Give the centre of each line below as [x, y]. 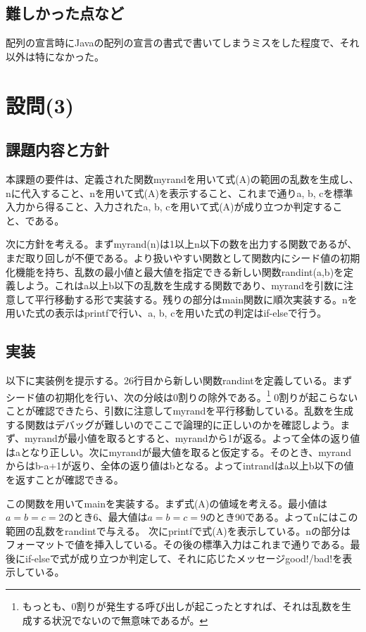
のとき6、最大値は [106, 517]
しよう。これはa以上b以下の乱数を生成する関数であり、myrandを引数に [179, 285]
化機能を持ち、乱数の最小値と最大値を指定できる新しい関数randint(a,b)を [175, 271]
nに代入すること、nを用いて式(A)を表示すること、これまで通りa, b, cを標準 [179, 192]
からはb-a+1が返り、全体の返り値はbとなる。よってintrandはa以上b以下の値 [180, 466]
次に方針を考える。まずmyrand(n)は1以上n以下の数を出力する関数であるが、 [182, 244]
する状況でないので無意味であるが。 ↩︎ [120, 620]
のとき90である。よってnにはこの [282, 517]
